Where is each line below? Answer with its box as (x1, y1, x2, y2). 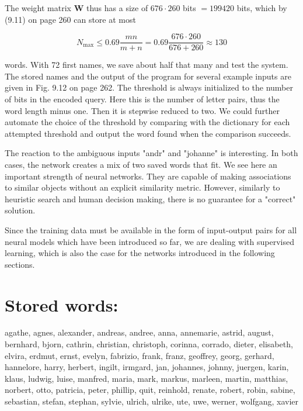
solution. (5, 204, 36, 216)
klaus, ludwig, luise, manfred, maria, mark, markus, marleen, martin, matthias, (5, 372, 288, 384)
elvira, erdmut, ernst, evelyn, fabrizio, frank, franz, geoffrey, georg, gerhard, (5, 349, 274, 361)
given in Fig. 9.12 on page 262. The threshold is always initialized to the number (5, 81, 294, 94)
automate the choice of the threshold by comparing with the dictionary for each (5, 116, 290, 128)
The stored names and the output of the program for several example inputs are (5, 70, 291, 82)
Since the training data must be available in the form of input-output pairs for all (5, 223, 297, 236)
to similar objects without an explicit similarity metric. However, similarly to (5, 181, 280, 194)
